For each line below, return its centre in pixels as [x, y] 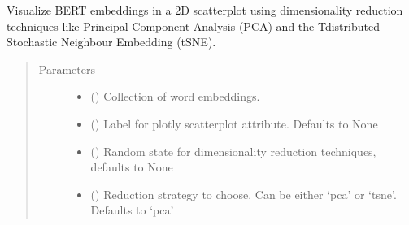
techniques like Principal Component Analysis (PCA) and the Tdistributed [193, 26]
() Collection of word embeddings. [175, 96]
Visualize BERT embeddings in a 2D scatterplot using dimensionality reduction [205, 10]
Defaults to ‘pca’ [132, 210]
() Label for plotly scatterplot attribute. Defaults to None [234, 123]
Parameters [67, 69]
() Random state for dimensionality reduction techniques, [233, 151]
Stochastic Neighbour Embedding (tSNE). [111, 42]
